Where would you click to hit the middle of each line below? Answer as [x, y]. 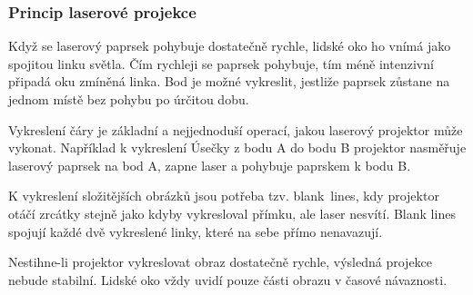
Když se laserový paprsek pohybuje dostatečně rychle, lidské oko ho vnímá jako [230, 46]
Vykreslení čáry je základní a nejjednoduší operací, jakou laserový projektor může [236, 129]
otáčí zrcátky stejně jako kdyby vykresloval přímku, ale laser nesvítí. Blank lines [232, 213]
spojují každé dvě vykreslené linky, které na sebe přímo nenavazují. [196, 231]
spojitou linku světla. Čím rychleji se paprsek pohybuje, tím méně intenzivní [221, 63]
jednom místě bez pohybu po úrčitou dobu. [129, 99]
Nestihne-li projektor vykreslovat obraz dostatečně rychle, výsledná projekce [221, 262]
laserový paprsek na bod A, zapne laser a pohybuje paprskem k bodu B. [210, 165]
